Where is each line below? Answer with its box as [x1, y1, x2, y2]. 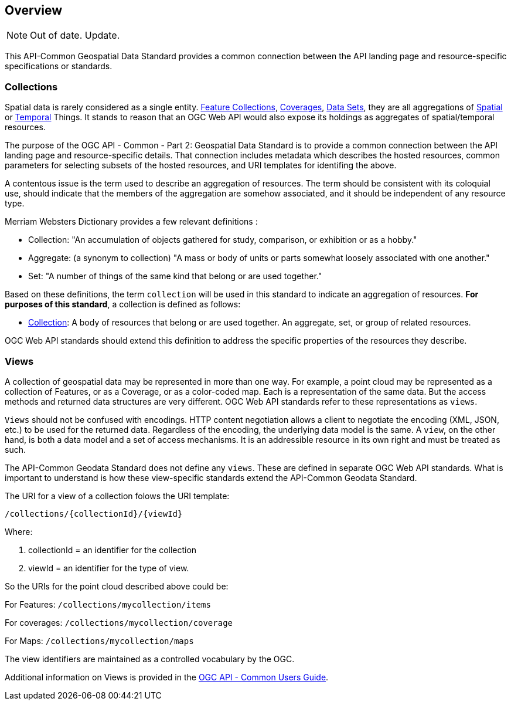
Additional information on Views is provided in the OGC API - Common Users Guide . [5, 672, 329, 682]
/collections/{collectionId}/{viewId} [5, 509, 183, 518]
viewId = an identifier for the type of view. [28, 562, 189, 573]
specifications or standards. [5, 61, 113, 72]
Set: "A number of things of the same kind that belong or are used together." [28, 271, 322, 282]
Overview [5, 3, 63, 18]
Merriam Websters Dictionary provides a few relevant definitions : [5, 216, 258, 227]
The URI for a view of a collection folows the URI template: [5, 490, 230, 501]
